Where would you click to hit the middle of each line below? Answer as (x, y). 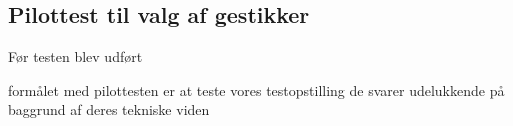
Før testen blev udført (75, 56)
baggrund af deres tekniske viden (109, 109)
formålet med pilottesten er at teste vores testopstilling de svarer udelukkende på (256, 89)
